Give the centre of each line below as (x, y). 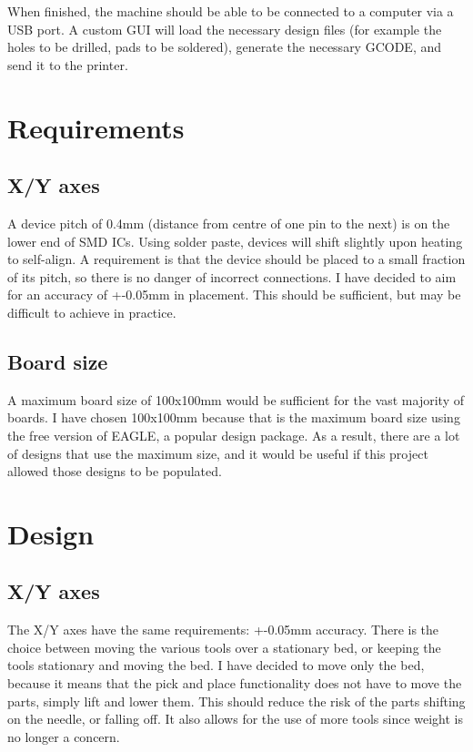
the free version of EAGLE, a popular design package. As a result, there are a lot (234, 435)
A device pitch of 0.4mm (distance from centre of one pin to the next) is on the (229, 223)
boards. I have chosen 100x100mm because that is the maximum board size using (234, 417)
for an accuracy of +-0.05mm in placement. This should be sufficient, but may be (234, 295)
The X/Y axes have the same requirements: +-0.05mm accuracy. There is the (223, 630)
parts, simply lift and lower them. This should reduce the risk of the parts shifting (236, 701)
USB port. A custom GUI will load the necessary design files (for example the (225, 29)
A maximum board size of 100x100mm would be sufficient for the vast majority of (236, 399)
